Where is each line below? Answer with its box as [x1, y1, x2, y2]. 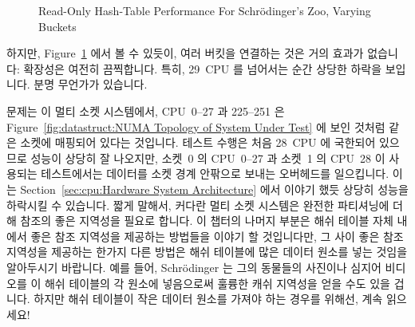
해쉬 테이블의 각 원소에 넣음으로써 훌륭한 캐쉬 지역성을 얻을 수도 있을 [44, 274, 390, 291]
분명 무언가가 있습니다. [34, 76, 148, 93]
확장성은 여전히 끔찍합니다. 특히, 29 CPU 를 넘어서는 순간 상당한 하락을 [23, 60, 382, 77]
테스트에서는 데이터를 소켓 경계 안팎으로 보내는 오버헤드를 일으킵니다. [41, 165, 389, 182]
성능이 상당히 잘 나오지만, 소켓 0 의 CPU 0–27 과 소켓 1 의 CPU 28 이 [30, 149, 385, 166]
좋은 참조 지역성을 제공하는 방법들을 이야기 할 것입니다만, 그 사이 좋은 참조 [30, 227, 404, 244]
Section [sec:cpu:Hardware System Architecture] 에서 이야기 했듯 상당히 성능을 [20, 180, 409, 197]
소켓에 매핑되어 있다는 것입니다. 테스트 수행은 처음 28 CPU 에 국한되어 [20, 134, 376, 151]
